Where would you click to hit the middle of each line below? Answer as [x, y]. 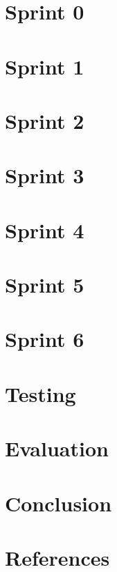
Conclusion [58, 503]
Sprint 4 [45, 230]
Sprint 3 [45, 175]
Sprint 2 [45, 120]
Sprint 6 [45, 339]
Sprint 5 [45, 285]
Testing [40, 393]
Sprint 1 [45, 66]
